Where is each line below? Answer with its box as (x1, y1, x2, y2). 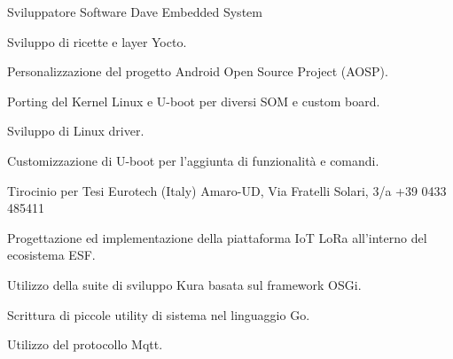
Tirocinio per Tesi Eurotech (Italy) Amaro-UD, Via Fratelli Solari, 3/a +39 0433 (7, 181, 447, 199)
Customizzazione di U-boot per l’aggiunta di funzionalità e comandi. (7, 151, 379, 169)
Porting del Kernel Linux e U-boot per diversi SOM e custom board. (7, 91, 380, 110)
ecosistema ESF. (7, 246, 96, 264)
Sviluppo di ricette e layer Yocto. (7, 32, 187, 51)
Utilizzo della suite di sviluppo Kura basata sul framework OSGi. (7, 275, 362, 293)
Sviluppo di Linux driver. (7, 121, 144, 140)
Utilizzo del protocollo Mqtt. (7, 335, 163, 354)
